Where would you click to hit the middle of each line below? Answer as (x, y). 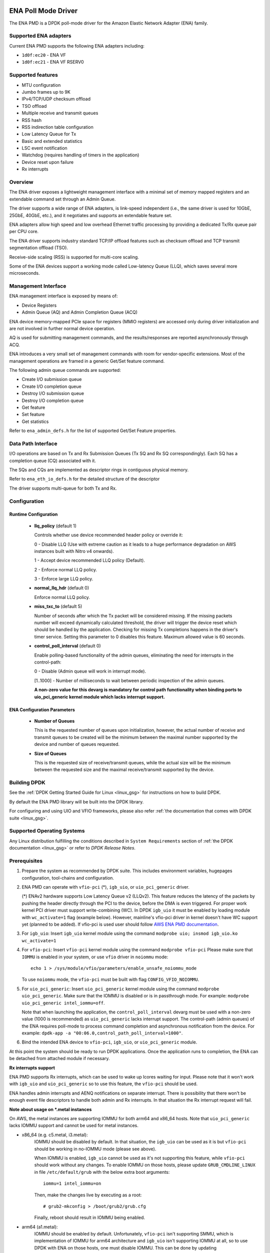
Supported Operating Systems (47, 831)
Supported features (34, 75)
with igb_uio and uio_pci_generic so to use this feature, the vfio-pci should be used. (103, 1084)
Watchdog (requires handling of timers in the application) (80, 155)
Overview (21, 182)
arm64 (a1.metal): (40, 1227)
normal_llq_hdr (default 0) (62, 588)
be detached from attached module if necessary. (59, 1059)
